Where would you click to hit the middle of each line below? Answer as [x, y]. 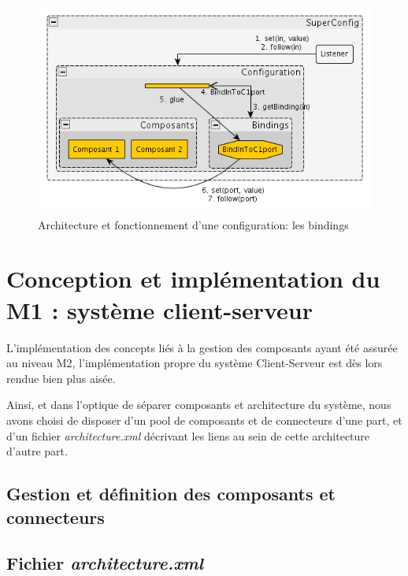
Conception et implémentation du [193, 279]
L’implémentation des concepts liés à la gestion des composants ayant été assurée [202, 347]
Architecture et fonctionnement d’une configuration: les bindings [193, 224]
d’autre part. [37, 451]
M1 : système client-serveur [159, 309]
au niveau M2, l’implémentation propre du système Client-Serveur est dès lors [195, 363]
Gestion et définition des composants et [171, 494]
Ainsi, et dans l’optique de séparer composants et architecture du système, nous [199, 405]
